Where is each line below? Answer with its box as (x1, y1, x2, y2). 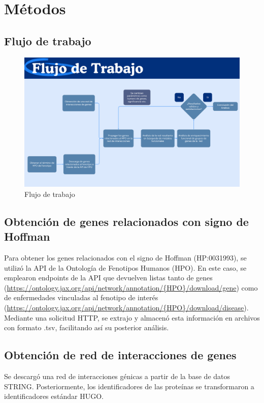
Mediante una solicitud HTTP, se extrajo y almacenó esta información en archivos (4, 312, 260, 323)
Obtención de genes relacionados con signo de (4, 213, 249, 229)
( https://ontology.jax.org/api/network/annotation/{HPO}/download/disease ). (4, 302, 249, 312)
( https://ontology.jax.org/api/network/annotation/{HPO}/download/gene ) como (4, 282, 258, 293)
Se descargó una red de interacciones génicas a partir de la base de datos (4, 370, 230, 381)
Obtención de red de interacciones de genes (4, 347, 237, 363)
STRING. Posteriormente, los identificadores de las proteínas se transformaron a (4, 381, 254, 391)
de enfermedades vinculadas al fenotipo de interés (4, 292, 158, 303)
